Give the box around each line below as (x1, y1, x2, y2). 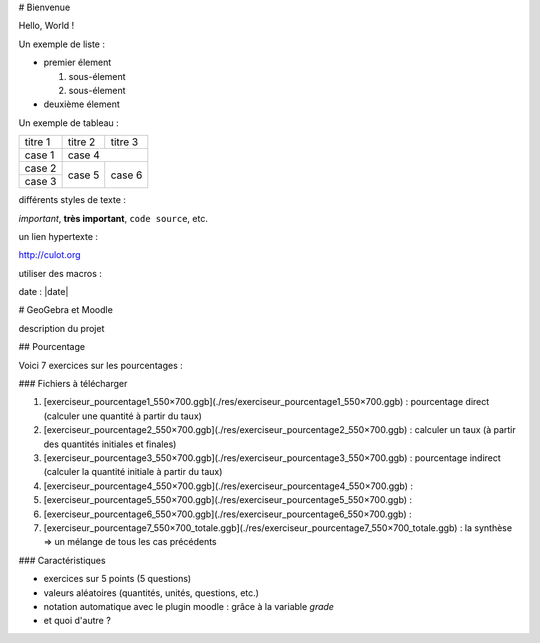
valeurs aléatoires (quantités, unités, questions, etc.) (43, 586, 260, 599)
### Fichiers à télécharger (18, 378, 128, 390)
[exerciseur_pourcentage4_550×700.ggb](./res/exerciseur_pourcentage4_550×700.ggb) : (43, 480, 414, 492)
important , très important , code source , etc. (18, 212, 209, 224)
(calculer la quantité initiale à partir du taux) (43, 466, 223, 478)
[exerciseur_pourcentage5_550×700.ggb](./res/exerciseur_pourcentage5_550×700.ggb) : (43, 494, 413, 506)
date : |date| (18, 286, 69, 298)
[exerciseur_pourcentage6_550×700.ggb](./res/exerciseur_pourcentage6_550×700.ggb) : (43, 508, 412, 520)
